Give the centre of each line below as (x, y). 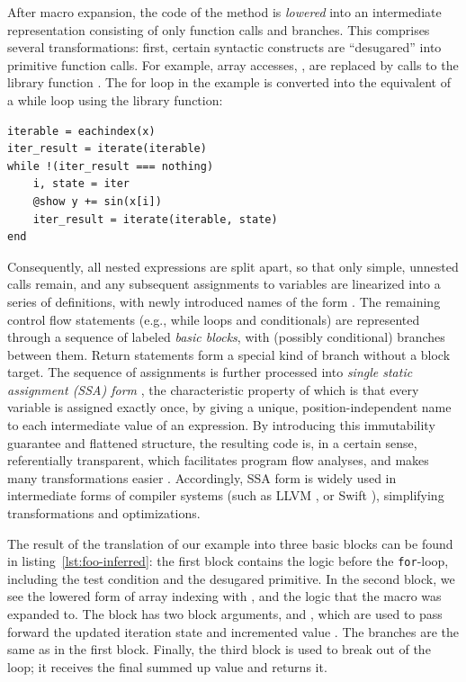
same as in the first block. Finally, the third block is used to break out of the (219, 649)
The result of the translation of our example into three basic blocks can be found (230, 543)
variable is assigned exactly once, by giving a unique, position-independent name (229, 407)
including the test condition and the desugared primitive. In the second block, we (231, 578)
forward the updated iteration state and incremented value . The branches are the (233, 631)
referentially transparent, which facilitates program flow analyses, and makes (218, 460)
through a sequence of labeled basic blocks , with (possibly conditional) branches (226, 337)
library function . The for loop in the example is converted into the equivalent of (229, 82)
